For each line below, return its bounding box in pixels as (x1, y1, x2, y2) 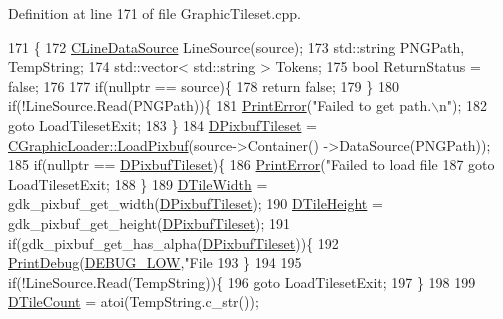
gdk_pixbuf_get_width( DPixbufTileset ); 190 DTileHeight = (8, 193, 383, 214)
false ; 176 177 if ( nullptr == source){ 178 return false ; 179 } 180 (8, 75, 399, 96)
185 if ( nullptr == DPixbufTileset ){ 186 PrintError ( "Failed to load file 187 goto (8, 154, 495, 175)
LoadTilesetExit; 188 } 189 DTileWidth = (8, 173, 268, 194)
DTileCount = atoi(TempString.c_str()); (8, 291, 259, 312)
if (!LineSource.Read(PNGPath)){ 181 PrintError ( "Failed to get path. (8, 95, 432, 116)
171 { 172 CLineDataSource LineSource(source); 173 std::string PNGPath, (8, 36, 465, 57)
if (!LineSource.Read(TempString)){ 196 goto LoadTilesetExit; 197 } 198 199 (8, 271, 476, 292)
